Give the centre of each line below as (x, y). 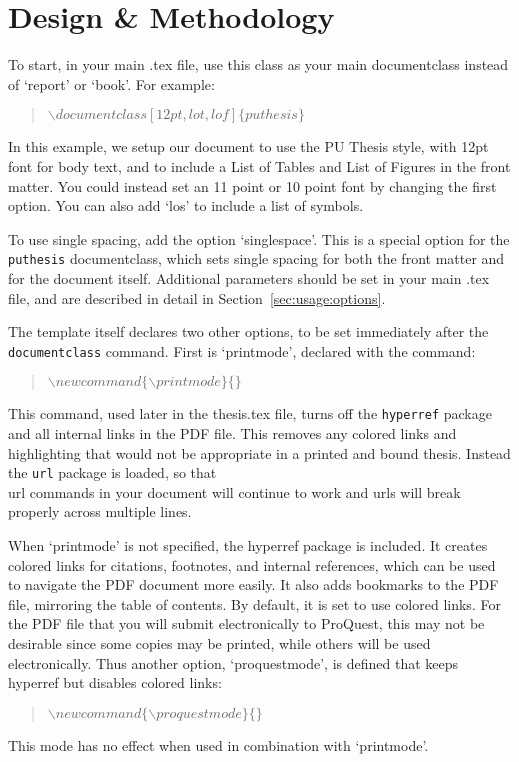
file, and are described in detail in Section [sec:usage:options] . (197, 297)
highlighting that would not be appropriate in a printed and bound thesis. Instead (259, 452)
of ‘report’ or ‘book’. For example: (111, 83)
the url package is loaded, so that (112, 472)
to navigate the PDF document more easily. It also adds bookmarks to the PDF (253, 584)
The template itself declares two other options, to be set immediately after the (248, 331)
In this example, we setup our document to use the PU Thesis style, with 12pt (248, 146)
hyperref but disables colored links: (115, 682)
